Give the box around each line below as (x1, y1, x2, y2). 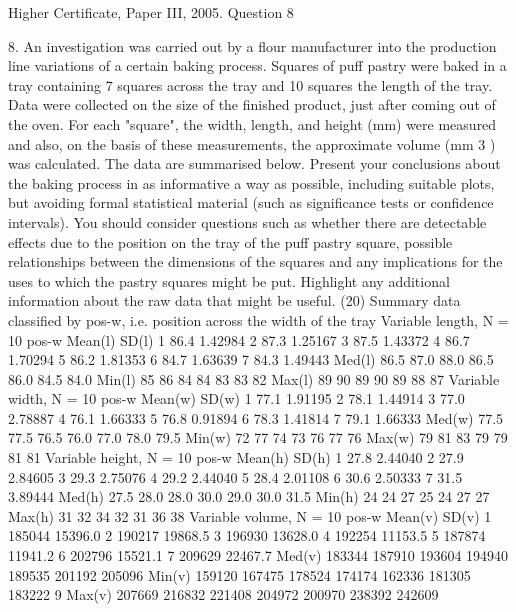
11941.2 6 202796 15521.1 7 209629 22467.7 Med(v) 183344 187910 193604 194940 (8, 545, 509, 566)
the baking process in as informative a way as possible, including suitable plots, (8, 172, 495, 193)
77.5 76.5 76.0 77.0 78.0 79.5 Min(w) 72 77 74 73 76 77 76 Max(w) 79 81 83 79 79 (8, 427, 508, 448)
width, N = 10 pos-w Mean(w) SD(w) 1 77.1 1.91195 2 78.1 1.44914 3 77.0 (8, 388, 465, 409)
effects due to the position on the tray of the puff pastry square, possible (8, 231, 453, 252)
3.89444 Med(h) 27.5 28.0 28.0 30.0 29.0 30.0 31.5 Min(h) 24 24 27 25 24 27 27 (8, 486, 490, 507)
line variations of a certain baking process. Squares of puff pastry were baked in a (8, 55, 507, 76)
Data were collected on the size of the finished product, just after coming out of (8, 94, 496, 115)
